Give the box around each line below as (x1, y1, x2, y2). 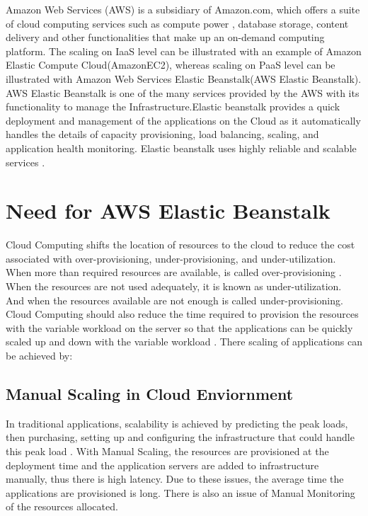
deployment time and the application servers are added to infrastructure (6, 457, 319, 472)
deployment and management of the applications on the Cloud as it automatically (6, 113, 361, 127)
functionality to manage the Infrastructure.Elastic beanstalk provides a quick (6, 99, 340, 114)
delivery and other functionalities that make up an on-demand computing (6, 30, 325, 45)
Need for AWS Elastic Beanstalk (6, 196, 330, 225)
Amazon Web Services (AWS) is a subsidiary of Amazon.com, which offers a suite (6, 2, 360, 16)
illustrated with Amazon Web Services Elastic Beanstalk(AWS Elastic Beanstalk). (6, 71, 362, 86)
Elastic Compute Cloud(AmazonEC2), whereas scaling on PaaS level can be (6, 57, 335, 72)
